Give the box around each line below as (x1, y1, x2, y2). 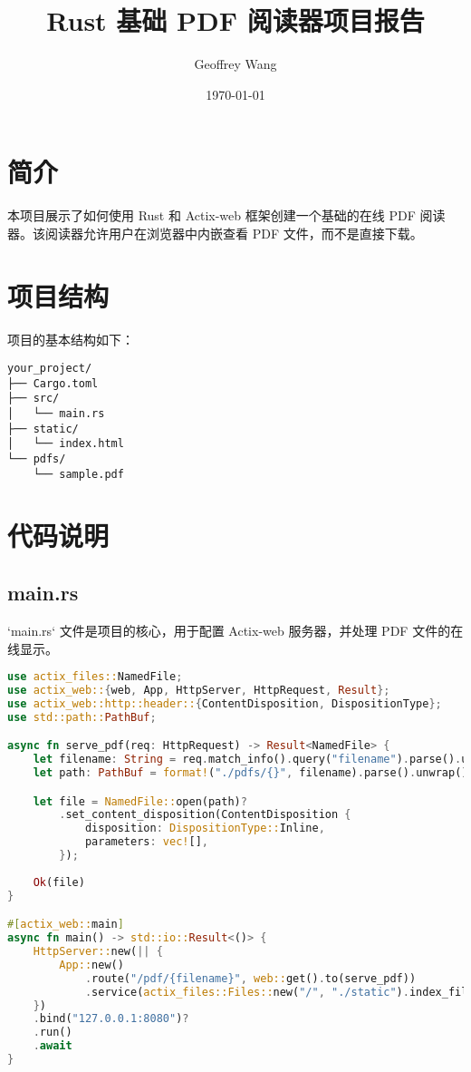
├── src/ (7, 392, 60, 405)
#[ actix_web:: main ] (7, 918, 124, 931)
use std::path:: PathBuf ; (7, 710, 157, 724)
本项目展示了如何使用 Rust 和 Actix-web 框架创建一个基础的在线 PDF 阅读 (7, 206, 446, 225)
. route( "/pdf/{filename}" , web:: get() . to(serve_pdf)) (84, 971, 417, 985)
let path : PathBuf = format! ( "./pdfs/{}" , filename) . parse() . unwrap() (33, 766, 468, 780)
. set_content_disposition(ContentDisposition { (59, 808, 351, 822)
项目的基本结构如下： (7, 329, 134, 348)
